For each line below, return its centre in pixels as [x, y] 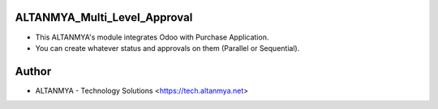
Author [33, 71]
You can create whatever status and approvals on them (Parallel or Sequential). [167, 48]
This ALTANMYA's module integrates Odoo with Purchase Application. [152, 37]
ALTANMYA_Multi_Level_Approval [104, 17]
